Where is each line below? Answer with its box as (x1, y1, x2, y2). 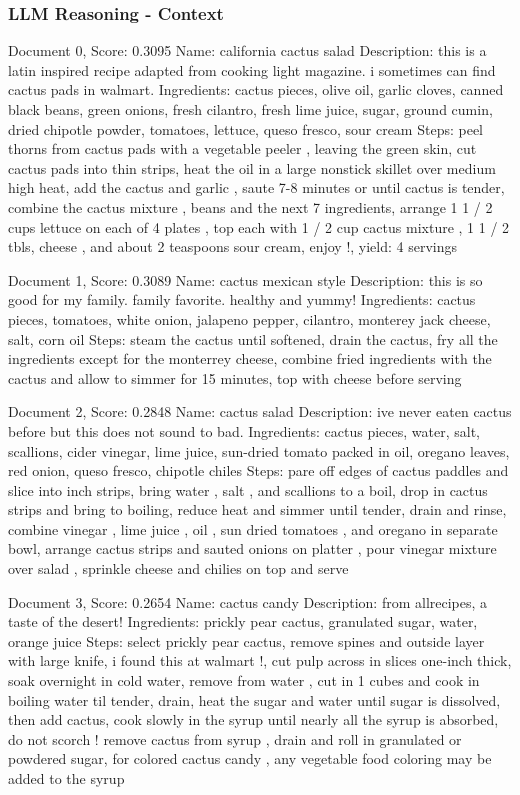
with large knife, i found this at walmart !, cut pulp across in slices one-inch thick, (8, 650, 512, 671)
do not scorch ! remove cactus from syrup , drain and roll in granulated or (8, 728, 462, 749)
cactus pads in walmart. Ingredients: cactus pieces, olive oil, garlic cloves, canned (8, 79, 504, 100)
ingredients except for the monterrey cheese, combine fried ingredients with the (8, 348, 492, 369)
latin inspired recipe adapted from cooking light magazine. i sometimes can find (8, 59, 496, 80)
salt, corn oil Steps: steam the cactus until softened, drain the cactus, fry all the (8, 328, 498, 349)
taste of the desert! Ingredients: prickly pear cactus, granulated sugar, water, (8, 611, 478, 632)
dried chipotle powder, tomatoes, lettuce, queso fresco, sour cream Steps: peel (8, 118, 483, 139)
